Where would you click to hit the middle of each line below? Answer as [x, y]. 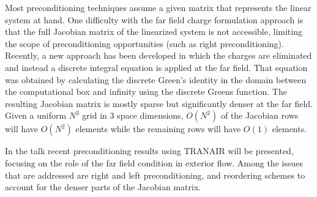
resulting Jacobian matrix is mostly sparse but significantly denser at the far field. [159, 103]
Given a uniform [36, 115]
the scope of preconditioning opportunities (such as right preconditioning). [144, 43]
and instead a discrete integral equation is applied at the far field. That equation [156, 67]
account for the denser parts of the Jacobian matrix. [103, 187]
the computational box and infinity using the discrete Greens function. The [146, 91]
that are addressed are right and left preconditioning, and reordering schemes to [155, 175]
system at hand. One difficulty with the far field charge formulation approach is [154, 19]
